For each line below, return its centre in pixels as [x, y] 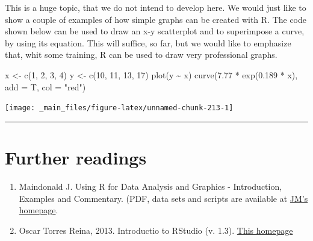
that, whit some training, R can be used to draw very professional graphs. [141, 55]
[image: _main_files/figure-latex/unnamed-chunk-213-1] [119, 108]
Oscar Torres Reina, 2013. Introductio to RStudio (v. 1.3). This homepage [156, 230]
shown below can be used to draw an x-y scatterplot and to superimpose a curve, [155, 31]
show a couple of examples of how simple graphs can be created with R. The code [156, 19]
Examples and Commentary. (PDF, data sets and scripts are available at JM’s [163, 198]
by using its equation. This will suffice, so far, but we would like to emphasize [148, 42]
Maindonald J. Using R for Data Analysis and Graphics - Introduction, [150, 186]
